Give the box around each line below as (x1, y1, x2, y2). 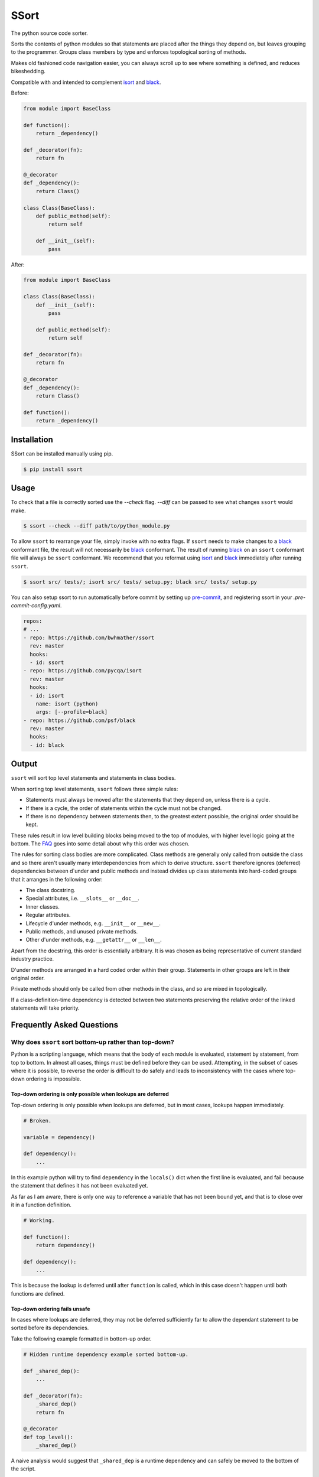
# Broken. (23, 1117, 52, 1124)
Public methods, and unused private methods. (25, 928, 138, 935)
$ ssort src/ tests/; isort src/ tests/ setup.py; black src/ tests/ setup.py (23, 578, 257, 585)
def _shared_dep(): (23, 1368, 80, 1374)
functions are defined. (11, 1290, 65, 1297)
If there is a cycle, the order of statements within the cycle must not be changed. (25, 804, 222, 812)
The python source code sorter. (11, 30, 88, 37)
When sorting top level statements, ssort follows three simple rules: (11, 785, 178, 792)
